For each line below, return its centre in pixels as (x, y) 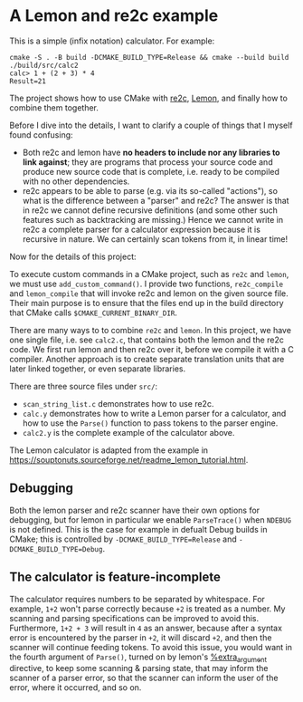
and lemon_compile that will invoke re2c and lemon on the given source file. (149, 293)
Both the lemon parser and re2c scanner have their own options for (135, 510)
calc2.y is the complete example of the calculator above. (128, 432)
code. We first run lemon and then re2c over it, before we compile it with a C (151, 349)
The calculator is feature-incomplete (115, 577)
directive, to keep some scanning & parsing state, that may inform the (139, 668)
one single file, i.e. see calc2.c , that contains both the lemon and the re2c (147, 340)
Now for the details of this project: (73, 256)
